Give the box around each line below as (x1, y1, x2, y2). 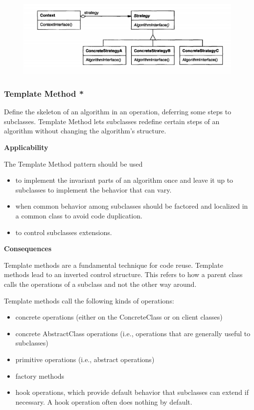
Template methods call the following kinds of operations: (4, 295, 174, 305)
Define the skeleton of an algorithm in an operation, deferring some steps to (4, 107, 231, 117)
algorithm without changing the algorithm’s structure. (4, 126, 166, 136)
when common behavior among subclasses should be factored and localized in (15, 201, 248, 211)
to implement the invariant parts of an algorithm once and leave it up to (15, 175, 233, 185)
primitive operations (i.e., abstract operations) (15, 354, 155, 364)
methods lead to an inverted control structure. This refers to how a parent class (4, 269, 243, 280)
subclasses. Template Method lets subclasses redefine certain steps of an (4, 116, 220, 126)
